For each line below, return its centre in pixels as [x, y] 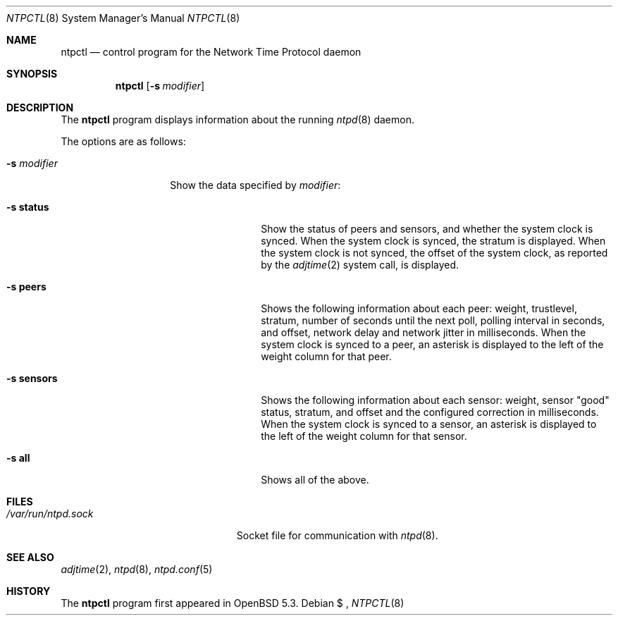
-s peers [26, 287]
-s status [28, 207]
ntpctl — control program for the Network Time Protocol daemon [211, 52]
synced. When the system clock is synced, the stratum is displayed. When [433, 241]
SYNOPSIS [32, 74]
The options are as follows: [123, 141]
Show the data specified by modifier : [255, 185]
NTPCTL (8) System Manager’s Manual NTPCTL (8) [123, 18]
